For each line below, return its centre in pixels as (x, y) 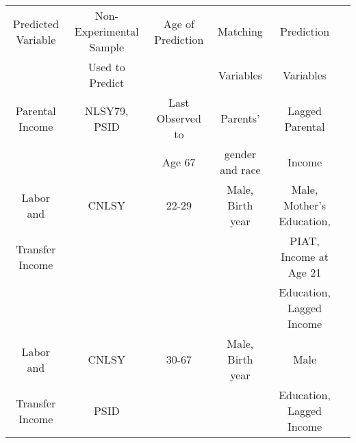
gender (240, 154)
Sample (107, 47)
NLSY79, (107, 110)
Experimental (106, 31)
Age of (179, 23)
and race (240, 169)
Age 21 (305, 272)
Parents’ (240, 118)
